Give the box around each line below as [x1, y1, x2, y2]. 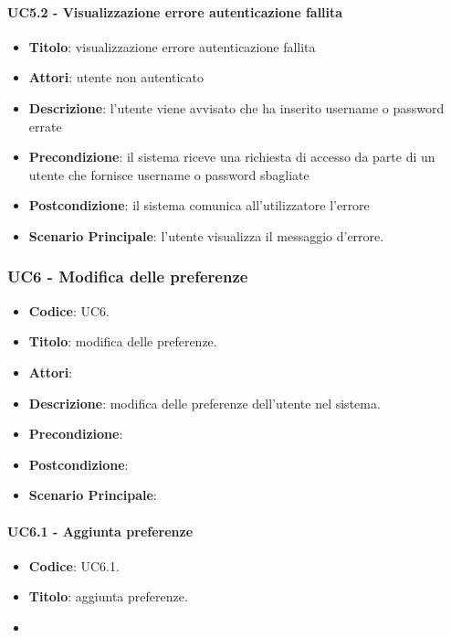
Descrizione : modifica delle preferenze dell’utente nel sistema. [28, 393, 381, 412]
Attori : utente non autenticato [28, 68, 204, 87]
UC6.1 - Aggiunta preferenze [7, 521, 194, 540]
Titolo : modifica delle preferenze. [28, 332, 217, 351]
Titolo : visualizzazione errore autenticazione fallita [28, 37, 316, 56]
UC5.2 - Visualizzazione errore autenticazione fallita [7, 2, 343, 21]
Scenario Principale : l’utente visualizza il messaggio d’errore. [28, 226, 384, 245]
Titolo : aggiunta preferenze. [28, 587, 188, 606]
